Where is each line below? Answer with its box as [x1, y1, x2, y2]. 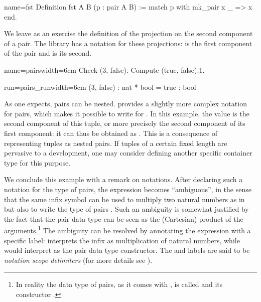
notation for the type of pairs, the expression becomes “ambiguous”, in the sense [4, 184, 251, 194]
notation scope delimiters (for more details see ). [4, 254, 153, 265]
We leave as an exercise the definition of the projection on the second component [4, 28, 253, 39]
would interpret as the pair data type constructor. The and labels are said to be [4, 245, 250, 255]
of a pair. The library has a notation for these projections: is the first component [4, 38, 252, 48]
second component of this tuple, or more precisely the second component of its [4, 118, 245, 128]
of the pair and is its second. [4, 48, 92, 58]
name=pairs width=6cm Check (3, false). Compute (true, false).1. [4, 64, 205, 75]
